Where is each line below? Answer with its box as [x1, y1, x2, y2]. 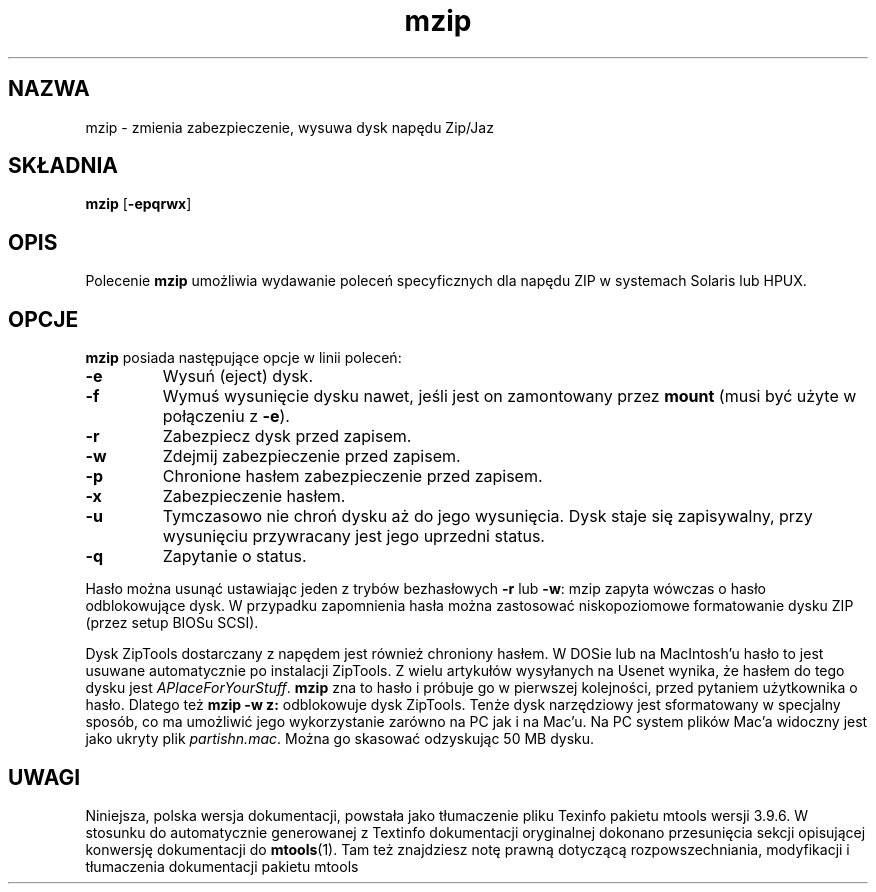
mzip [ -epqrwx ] [85, 195, 192, 213]
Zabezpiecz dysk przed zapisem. [162, 426, 412, 447]
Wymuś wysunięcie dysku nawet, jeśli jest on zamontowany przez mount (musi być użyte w [162, 386, 857, 407]
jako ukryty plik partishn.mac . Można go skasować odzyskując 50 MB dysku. [85, 730, 595, 748]
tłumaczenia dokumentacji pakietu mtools [85, 857, 359, 875]
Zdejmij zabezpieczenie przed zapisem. [162, 446, 461, 467]
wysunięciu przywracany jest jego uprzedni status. [162, 526, 545, 547]
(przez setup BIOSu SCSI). [85, 614, 259, 632]
